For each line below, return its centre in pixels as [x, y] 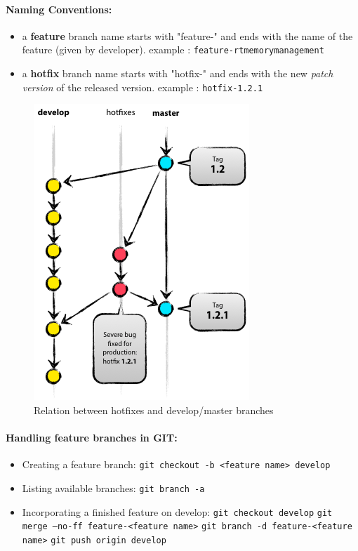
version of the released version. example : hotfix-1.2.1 [142, 87]
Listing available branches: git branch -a [113, 487]
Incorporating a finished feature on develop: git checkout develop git [177, 511]
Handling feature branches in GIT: [92, 438]
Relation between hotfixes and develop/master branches [154, 410]
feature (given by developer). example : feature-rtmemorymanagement [173, 49]
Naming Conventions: [59, 9]
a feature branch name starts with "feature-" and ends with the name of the [187, 35]
